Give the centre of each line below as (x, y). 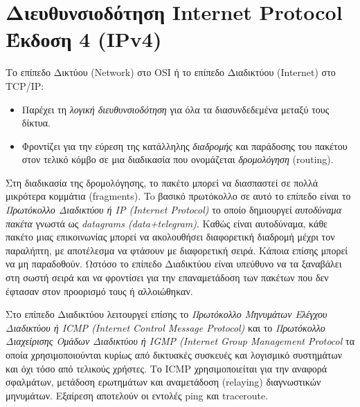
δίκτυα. (36, 123)
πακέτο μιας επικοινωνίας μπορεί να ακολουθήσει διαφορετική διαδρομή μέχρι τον (170, 237)
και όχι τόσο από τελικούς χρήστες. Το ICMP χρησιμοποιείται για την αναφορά (166, 368)
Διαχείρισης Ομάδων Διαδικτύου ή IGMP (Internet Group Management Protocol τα (180, 341)
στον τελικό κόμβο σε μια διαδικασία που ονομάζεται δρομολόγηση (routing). (178, 159)
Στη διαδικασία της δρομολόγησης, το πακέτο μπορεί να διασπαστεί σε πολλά (162, 182)
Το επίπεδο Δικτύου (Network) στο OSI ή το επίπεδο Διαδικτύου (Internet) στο (171, 72)
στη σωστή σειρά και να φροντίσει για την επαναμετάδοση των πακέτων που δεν (167, 277)
